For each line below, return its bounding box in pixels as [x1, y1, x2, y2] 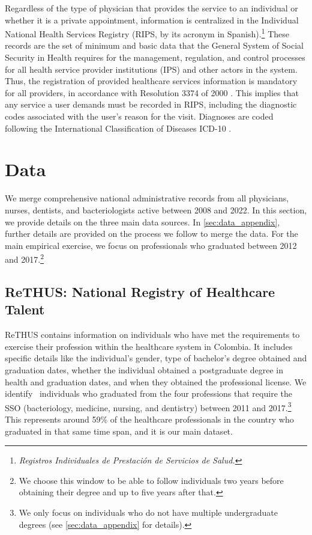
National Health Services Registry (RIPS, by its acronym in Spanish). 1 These [5, 26, 290, 40]
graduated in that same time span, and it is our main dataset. [5, 424, 233, 437]
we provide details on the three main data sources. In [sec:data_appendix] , [5, 215, 280, 228]
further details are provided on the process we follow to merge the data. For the [5, 227, 298, 240]
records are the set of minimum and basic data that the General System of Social [5, 39, 304, 52]
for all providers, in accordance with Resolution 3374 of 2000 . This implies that [5, 86, 299, 99]
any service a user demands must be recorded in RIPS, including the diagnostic [5, 98, 297, 111]
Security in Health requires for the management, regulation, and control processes [5, 51, 305, 64]
